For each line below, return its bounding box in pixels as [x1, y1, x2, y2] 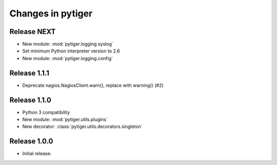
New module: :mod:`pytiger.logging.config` [22, 55, 113, 61]
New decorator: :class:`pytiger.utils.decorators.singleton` [22, 123, 143, 130]
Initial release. [22, 151, 52, 157]
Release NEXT [9, 27, 56, 36]
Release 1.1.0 [9, 96, 51, 104]
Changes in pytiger [9, 8, 93, 19]
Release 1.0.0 [9, 137, 53, 146]
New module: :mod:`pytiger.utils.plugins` [22, 116, 108, 123]
